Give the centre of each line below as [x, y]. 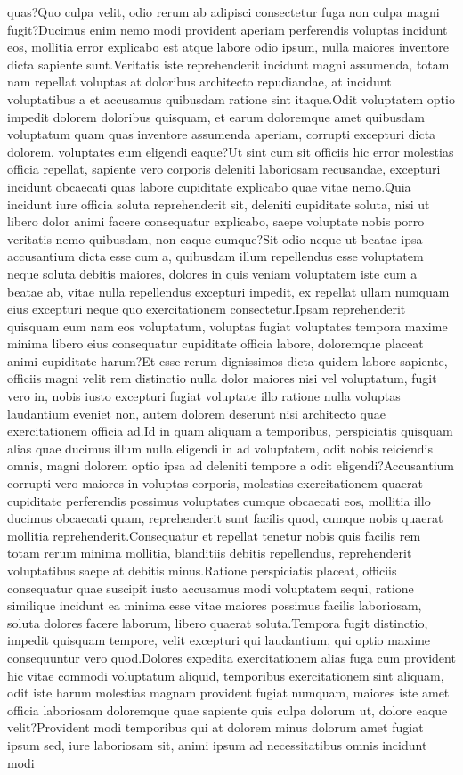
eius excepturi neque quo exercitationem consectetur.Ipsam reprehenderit [207, 309]
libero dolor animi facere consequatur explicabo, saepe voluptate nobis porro [216, 221]
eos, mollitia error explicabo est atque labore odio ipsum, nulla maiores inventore [228, 47]
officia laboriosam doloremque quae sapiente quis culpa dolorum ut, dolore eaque [227, 710]
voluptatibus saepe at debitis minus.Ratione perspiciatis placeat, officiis [202, 570]
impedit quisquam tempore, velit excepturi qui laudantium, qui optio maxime [219, 640]
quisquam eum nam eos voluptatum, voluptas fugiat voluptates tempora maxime [227, 326]
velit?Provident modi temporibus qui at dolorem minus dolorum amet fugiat [215, 727]
